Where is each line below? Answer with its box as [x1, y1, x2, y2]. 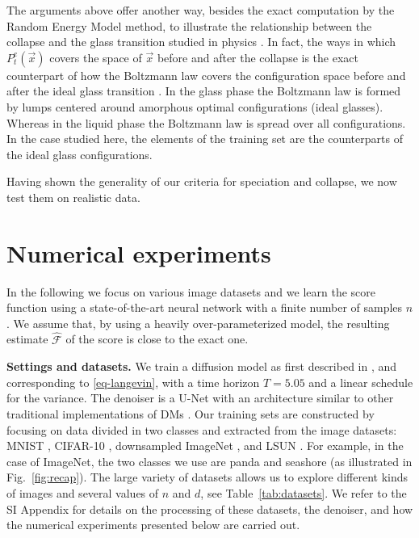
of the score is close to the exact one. [65, 330, 249, 347]
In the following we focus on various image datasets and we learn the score [6, 283, 376, 300]
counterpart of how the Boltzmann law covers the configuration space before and [6, 66, 406, 83]
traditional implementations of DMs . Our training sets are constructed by [6, 406, 375, 422]
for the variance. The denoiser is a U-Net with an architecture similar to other [6, 389, 394, 406]
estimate [6, 330, 48, 347]
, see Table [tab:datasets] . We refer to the [200, 485, 407, 501]
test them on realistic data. [6, 188, 140, 205]
